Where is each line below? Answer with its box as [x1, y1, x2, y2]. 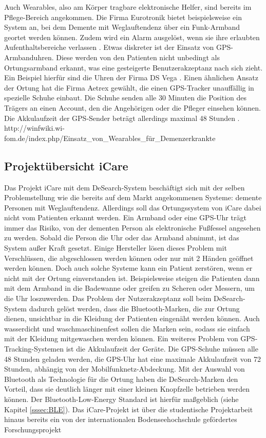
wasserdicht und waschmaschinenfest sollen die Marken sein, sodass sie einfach [4, 323, 250, 334]
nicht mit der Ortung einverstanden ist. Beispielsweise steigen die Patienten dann [4, 272, 260, 283]
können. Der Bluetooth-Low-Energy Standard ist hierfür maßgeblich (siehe [4, 393, 239, 404]
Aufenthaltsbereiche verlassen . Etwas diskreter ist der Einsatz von [4, 42, 214, 52]
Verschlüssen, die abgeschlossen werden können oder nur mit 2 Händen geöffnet [4, 252, 254, 263]
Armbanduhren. [4, 51, 54, 62]
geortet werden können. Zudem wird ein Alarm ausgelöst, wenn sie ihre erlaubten [4, 31, 260, 42]
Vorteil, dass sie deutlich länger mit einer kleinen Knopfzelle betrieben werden [4, 383, 250, 394]
